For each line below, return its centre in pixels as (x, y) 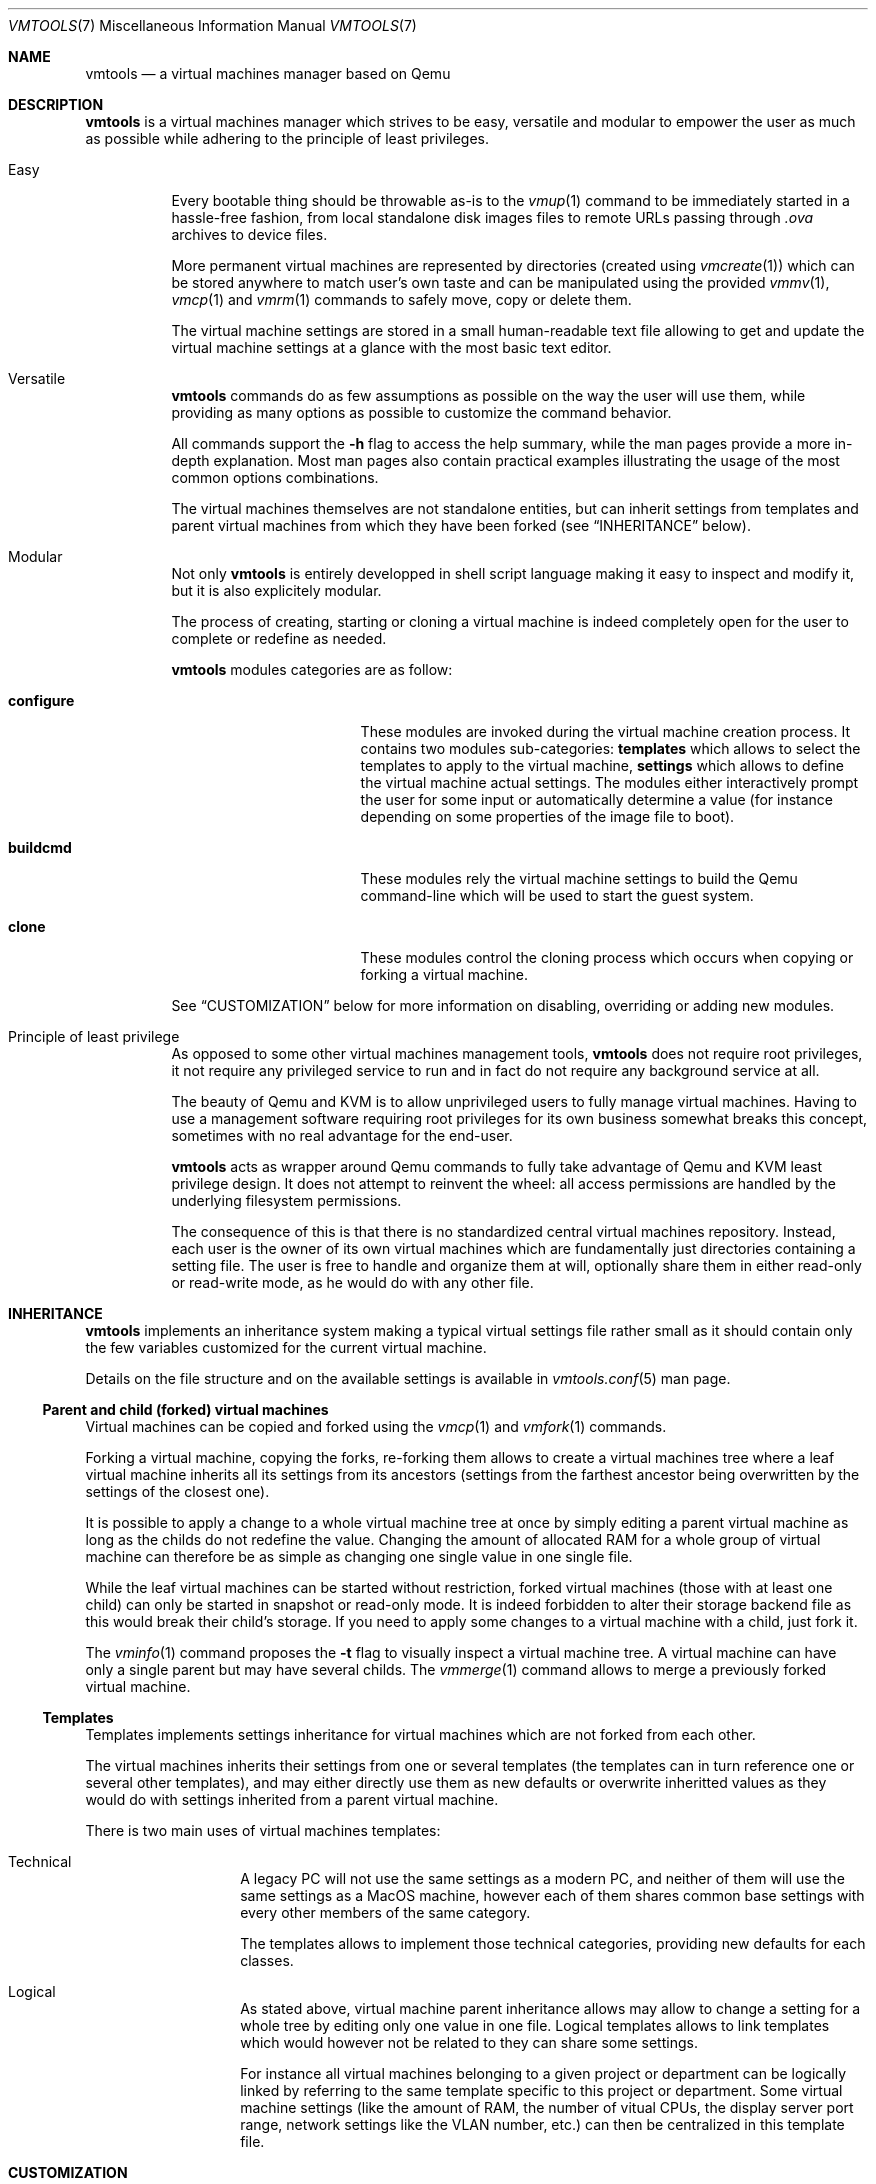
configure (41, 700)
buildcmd (40, 847)
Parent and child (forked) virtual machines (185, 1409)
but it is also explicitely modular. (276, 590)
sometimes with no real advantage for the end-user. (342, 1135)
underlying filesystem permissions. (286, 1200)
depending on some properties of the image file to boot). (547, 816)
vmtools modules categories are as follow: (312, 669)
